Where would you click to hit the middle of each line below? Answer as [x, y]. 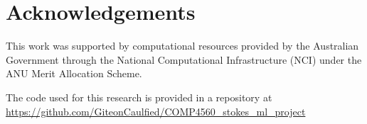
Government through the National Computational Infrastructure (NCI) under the [184, 59]
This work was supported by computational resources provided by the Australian [182, 46]
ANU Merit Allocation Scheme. [74, 73]
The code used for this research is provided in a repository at [139, 97]
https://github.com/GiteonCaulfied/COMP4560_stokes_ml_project [156, 111]
